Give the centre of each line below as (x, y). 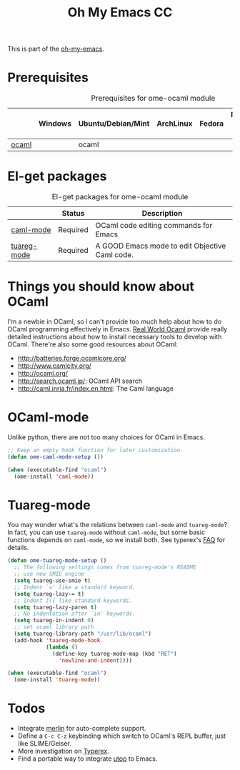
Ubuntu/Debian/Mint (114, 124)
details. (18, 548)
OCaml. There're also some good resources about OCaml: (93, 344)
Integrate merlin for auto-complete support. (82, 729)
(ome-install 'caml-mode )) (54, 476)
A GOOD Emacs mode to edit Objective (161, 246)
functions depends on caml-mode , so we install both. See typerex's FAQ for (116, 540)
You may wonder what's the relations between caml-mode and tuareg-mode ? (117, 525)
